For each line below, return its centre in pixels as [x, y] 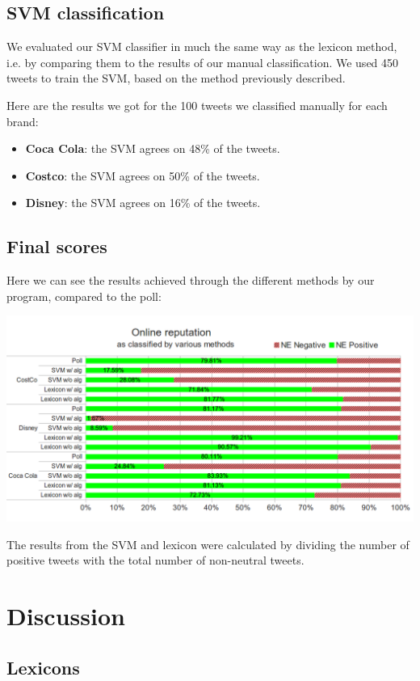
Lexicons [43, 667]
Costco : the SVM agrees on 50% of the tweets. [143, 175]
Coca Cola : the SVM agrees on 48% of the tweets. [153, 148]
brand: [23, 121]
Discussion [66, 616]
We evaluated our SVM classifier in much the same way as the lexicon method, [202, 47]
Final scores [57, 246]
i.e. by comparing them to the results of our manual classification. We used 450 [203, 62]
